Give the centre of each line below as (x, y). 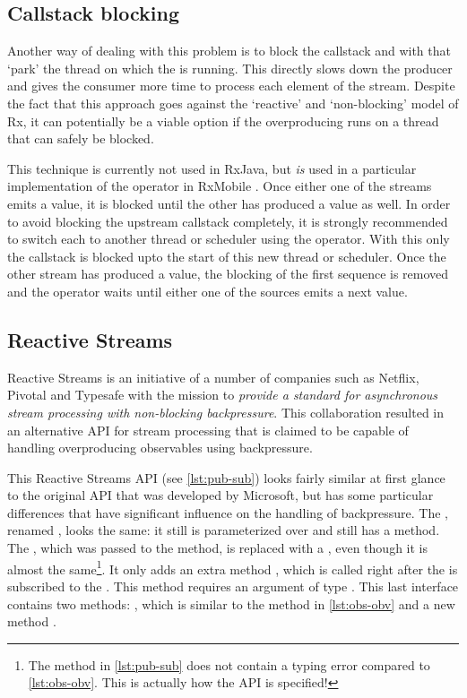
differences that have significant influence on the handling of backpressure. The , (228, 512)
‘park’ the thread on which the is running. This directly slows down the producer (230, 68)
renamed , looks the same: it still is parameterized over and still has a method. (224, 530)
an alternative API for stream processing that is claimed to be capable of (208, 430)
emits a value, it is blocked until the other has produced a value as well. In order (229, 203)
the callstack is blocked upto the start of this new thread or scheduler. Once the (227, 256)
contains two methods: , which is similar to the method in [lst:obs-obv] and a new (231, 603)
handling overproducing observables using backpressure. (160, 448)
